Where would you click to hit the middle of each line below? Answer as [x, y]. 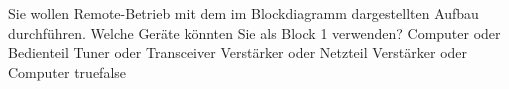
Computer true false [67, 71]
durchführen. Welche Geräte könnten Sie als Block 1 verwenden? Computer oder [254, 32]
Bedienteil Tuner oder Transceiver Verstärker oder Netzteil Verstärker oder [238, 52]
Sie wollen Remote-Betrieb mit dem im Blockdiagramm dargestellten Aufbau [243, 13]
